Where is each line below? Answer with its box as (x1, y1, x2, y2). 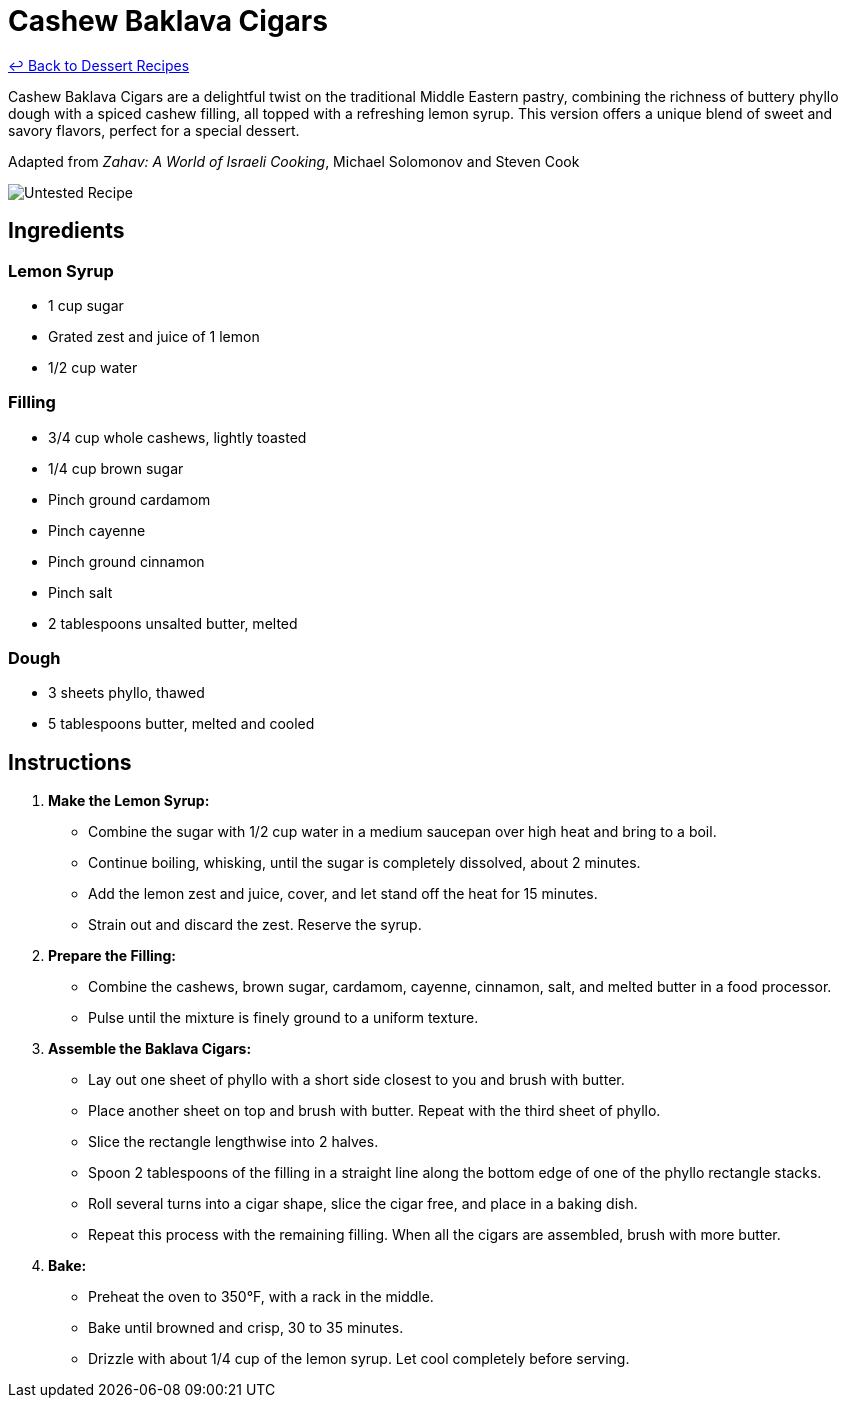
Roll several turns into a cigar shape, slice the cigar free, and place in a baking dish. (88, 1195, 638, 1213)
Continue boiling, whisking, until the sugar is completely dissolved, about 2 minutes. (88, 854, 641, 872)
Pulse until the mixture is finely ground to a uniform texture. (88, 1009, 479, 1027)
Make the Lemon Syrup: (48, 792, 210, 810)
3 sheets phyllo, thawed (48, 684, 205, 702)
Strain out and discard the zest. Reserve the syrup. (88, 916, 422, 934)
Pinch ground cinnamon (48, 552, 205, 570)
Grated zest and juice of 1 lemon (48, 327, 260, 345)
